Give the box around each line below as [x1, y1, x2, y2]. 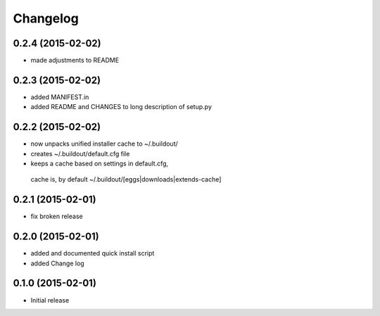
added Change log [30, 259, 84, 267]
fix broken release [30, 212, 84, 221]
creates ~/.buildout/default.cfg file [30, 149, 130, 158]
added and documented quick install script [30, 249, 155, 258]
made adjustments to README [30, 56, 120, 65]
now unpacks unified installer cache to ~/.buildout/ [30, 139, 179, 148]
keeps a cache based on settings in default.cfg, [30, 159, 169, 168]
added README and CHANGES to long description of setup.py [30, 103, 213, 111]
